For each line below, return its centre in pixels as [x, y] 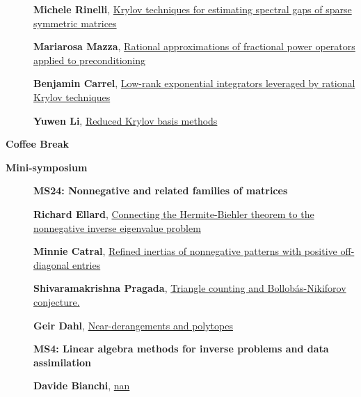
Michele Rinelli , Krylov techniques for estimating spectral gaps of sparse [193, 9]
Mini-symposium [47, 167]
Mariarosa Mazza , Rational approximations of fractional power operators [194, 46]
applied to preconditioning [90, 60]
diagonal [51, 264]
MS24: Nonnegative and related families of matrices [161, 190]
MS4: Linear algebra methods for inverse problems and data [181, 349]
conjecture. [57, 301]
